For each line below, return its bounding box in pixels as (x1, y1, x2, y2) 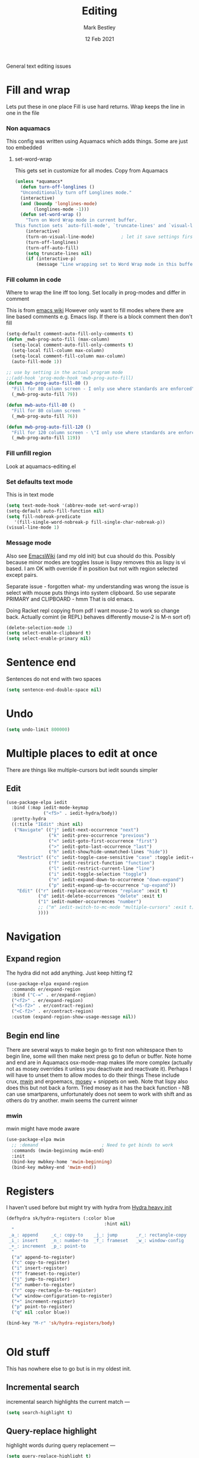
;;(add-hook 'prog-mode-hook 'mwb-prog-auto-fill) (6, 375, 134, 381)
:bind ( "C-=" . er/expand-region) (11, 992, 97, 998)
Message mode (6, 539, 52, 547)
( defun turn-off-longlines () (20, 184, 95, 190)
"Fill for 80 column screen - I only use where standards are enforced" (11, 386, 195, 392)
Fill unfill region (6, 449, 52, 457)
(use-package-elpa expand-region (6, 981, 89, 986)
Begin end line (6, 1030, 60, 1041)
